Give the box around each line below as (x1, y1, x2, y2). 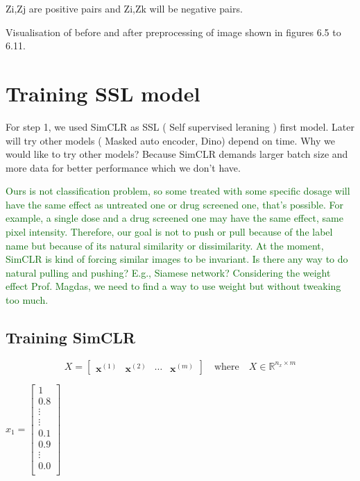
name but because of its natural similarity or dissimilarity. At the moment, (6, 238, 324, 252)
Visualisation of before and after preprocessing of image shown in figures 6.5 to (6, 24, 341, 39)
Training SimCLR (6, 327, 136, 348)
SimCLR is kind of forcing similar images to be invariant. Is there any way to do (6, 252, 348, 266)
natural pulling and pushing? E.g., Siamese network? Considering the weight (6, 265, 331, 279)
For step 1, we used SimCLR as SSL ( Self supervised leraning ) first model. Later (6, 119, 354, 133)
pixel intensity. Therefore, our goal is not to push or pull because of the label (6, 225, 333, 239)
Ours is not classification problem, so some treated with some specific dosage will (6, 184, 350, 198)
